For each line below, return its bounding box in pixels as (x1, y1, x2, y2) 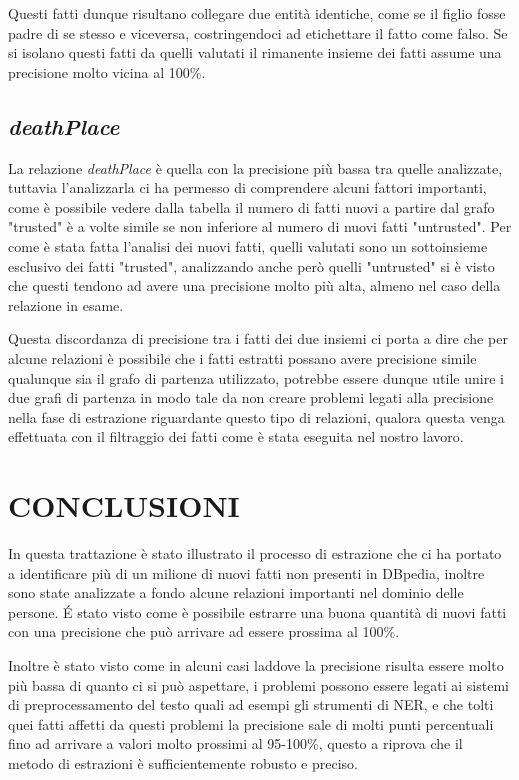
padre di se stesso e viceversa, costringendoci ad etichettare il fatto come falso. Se (8, 22, 508, 43)
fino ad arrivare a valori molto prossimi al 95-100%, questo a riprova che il (8, 733, 463, 754)
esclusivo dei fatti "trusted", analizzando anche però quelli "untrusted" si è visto (8, 255, 495, 276)
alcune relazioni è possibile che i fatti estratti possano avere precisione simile (8, 347, 477, 368)
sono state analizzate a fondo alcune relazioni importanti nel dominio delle (8, 582, 464, 603)
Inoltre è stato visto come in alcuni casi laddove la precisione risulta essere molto (8, 654, 504, 675)
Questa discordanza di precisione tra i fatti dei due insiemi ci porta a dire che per (8, 328, 508, 349)
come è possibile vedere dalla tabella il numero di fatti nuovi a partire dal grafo (8, 196, 495, 217)
